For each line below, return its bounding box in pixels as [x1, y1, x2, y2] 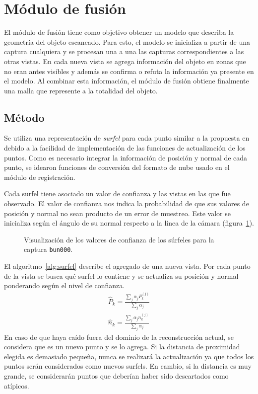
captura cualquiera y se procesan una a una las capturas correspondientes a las [4, 46, 244, 57]
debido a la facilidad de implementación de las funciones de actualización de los [4, 143, 246, 153]
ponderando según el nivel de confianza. [4, 280, 125, 291]
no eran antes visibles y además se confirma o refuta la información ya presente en [4, 66, 254, 76]
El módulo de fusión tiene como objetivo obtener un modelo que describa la [4, 27, 234, 37]
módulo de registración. [4, 171, 75, 182]
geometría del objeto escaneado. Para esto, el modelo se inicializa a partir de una [4, 36, 250, 47]
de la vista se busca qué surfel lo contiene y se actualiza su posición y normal [4, 270, 239, 281]
